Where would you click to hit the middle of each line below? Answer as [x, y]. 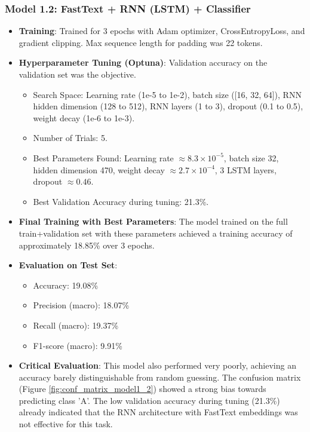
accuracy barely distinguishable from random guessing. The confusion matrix [160, 377]
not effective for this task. [66, 424]
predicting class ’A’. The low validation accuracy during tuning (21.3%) [149, 400]
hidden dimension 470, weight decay [99, 169]
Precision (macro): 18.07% [81, 305]
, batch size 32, [251, 157]
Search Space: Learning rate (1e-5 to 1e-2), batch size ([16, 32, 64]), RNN [167, 94]
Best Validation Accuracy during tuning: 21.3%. [121, 201]
